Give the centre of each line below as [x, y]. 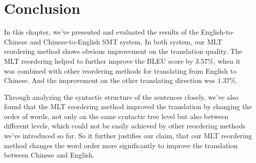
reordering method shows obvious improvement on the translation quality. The [123, 51]
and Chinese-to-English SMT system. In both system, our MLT [126, 41]
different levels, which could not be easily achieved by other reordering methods [125, 126]
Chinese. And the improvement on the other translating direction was [110, 80]
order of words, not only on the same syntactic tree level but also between [116, 116]
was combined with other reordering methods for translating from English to [120, 70]
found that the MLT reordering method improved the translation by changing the [128, 106]
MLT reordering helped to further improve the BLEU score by [99, 61]
